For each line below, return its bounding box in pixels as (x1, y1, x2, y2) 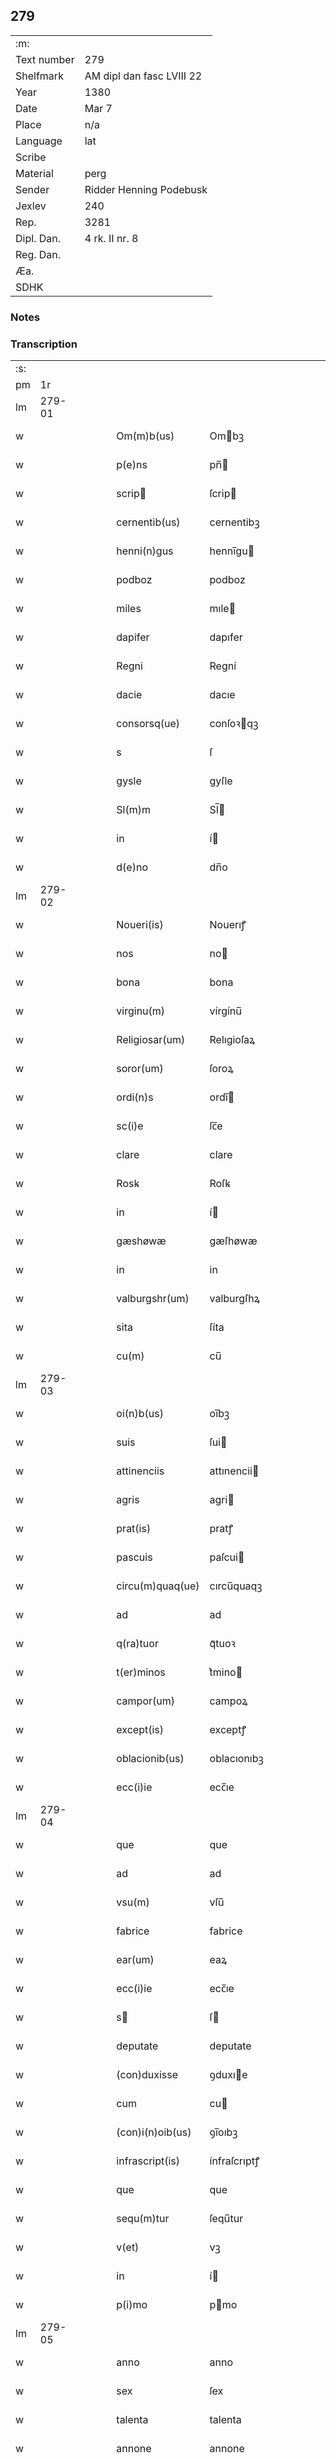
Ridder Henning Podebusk (84, 182, 208, 196)
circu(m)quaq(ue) (116, 1579, 200, 1593)
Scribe (15, 150, 47, 164)
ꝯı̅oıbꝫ (209, 2125, 238, 2139)
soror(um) (116, 1062, 164, 1076)
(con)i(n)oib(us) (116, 2125, 192, 2139)
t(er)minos (116, 1665, 166, 1679)
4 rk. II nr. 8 (84, 231, 139, 245)
